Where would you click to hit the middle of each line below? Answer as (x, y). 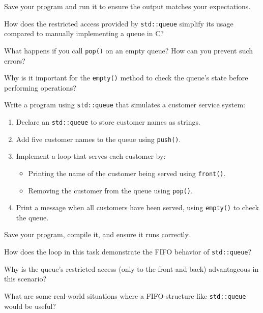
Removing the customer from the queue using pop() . (110, 190)
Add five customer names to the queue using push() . (98, 139)
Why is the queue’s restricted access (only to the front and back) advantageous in (131, 268)
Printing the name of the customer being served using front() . (127, 173)
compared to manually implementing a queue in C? (84, 33)
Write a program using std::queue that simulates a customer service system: (125, 105)
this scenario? (25, 279)
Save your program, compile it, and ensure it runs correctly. (97, 234)
